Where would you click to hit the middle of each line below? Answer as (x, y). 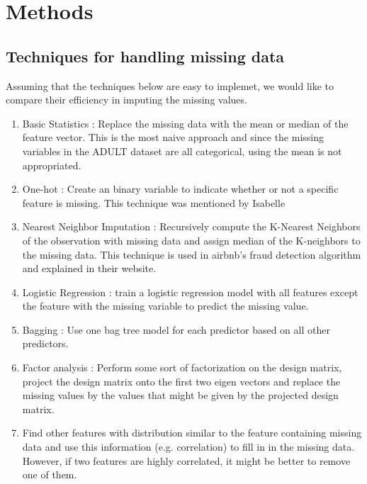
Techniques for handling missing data (145, 56)
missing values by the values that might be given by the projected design (180, 395)
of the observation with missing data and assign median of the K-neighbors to (191, 240)
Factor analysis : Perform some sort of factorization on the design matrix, (182, 367)
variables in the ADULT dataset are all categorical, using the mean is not (182, 151)
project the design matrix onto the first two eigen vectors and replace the (181, 381)
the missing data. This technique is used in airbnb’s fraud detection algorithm (192, 254)
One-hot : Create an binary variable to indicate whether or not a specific (180, 189)
